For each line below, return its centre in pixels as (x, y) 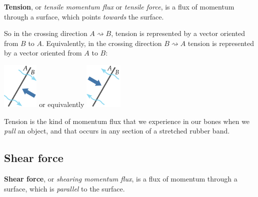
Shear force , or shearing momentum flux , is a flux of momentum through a (121, 178)
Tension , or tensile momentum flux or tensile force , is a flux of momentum (119, 6)
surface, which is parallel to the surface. (64, 188)
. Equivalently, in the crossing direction (102, 43)
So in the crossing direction (46, 33)
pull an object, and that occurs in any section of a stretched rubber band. (117, 131)
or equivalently (62, 104)
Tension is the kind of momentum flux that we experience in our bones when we (127, 121)
